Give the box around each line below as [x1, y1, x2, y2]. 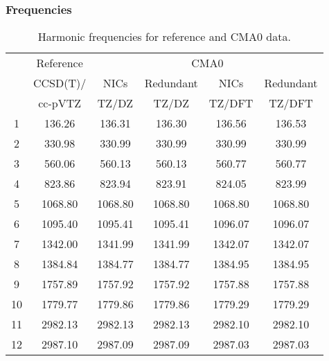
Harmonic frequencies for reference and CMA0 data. [37, 28, 291, 45]
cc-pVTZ [38, 95, 82, 112]
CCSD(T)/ [33, 75, 87, 91]
